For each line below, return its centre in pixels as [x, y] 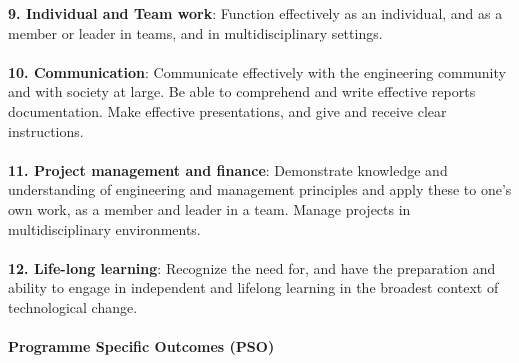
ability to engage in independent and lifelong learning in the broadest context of [253, 287]
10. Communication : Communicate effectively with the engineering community [257, 71]
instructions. [46, 130]
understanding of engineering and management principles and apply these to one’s [260, 189]
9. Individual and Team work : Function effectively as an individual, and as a [255, 13]
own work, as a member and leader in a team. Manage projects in [209, 208]
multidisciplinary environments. [104, 228]
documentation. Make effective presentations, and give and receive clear [227, 110]
